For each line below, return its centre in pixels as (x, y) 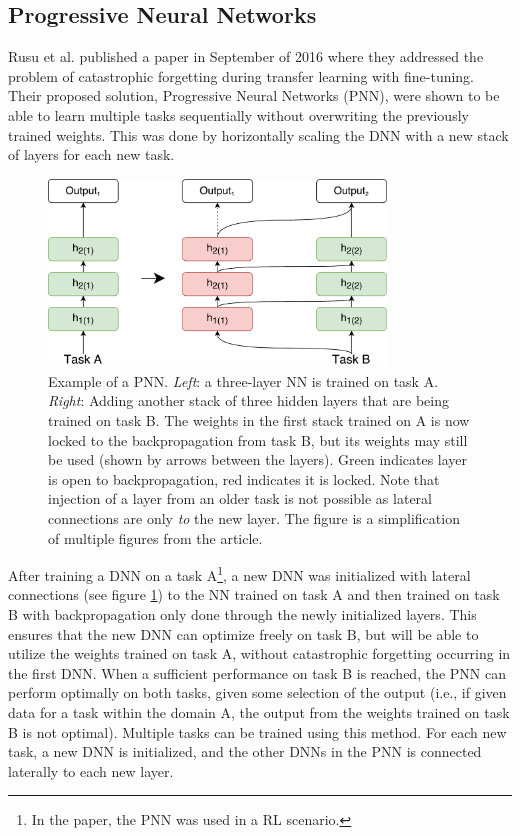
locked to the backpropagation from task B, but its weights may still (258, 439)
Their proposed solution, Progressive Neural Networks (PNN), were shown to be (254, 95)
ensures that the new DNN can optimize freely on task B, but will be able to (243, 633)
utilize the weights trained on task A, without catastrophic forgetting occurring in (259, 653)
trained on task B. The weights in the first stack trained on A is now (259, 420)
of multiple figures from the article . (155, 537)
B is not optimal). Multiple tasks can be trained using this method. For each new (257, 731)
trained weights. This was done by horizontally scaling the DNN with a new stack (258, 134)
